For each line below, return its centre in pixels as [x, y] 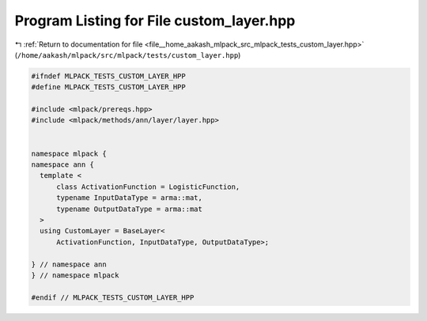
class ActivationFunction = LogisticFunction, [148, 187]
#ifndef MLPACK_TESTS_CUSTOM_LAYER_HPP [108, 76]
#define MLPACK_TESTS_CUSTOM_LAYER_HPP [108, 87]
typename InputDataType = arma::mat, [130, 198]
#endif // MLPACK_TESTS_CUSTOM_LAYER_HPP [113, 297]
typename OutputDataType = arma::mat [130, 209]
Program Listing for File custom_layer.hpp [155, 21]
